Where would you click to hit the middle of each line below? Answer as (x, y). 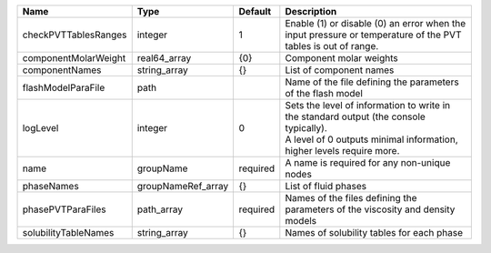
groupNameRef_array (183, 186)
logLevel (40, 128)
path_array (160, 209)
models (301, 221)
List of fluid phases (326, 186)
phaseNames (50, 186)
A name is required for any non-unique (368, 162)
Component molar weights (342, 58)
